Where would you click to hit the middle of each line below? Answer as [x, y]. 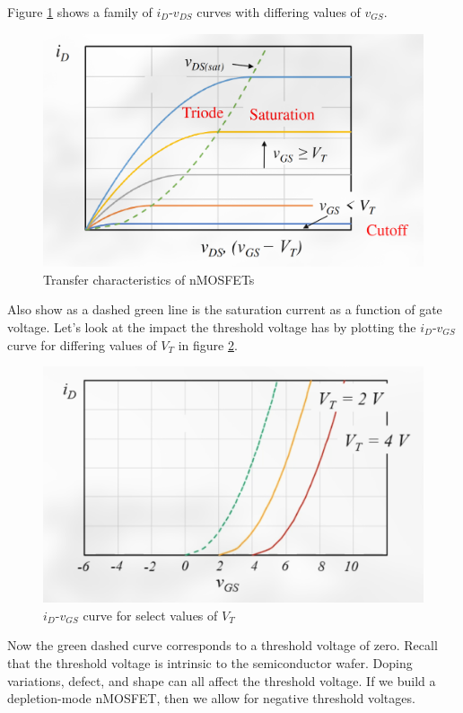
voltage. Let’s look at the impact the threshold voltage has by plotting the [212, 326]
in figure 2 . [208, 344]
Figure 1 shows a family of [80, 12]
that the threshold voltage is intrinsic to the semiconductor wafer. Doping [210, 662]
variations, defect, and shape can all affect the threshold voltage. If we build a [222, 680]
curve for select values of [150, 615]
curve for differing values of [82, 344]
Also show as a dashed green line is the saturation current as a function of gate [225, 309]
